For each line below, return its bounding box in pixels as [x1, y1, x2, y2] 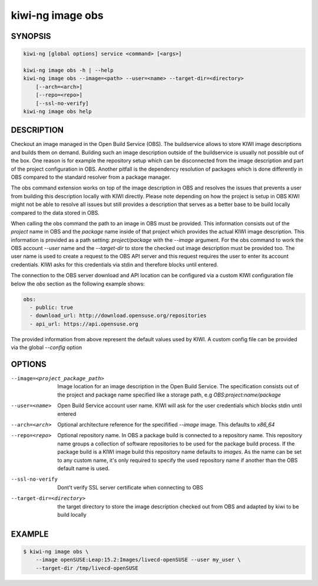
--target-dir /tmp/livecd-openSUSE [35, 565, 138, 571]
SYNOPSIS [11, 31, 51, 41]
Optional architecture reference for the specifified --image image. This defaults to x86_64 [57, 421, 275, 428]
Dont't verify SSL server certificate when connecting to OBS [57, 484, 203, 491]
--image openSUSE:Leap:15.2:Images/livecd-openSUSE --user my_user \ [35, 557, 241, 563]
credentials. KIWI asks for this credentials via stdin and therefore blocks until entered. [11, 261, 218, 268]
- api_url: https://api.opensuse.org [29, 321, 138, 327]
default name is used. [57, 465, 110, 472]
